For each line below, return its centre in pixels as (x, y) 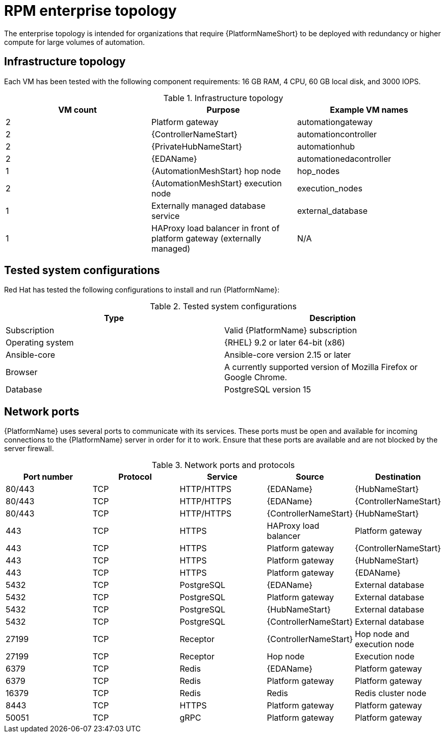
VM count (77, 109)
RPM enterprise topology (90, 11)
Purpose (223, 109)
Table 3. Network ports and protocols (223, 465)
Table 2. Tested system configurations (223, 306)
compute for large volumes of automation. (75, 42)
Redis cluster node (391, 693)
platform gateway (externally (206, 238)
